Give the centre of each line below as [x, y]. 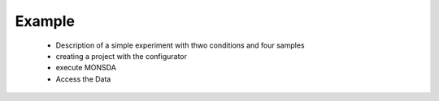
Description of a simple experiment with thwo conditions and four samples [180, 45]
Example [45, 21]
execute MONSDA [86, 68]
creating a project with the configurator [121, 56]
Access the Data [83, 79]
